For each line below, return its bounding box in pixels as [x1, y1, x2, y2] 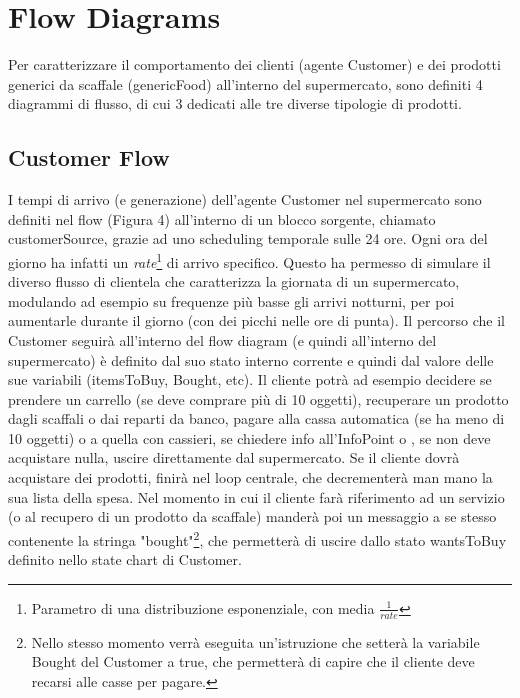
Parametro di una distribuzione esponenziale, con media [31, 597, 375, 618]
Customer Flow [8, 142, 170, 173]
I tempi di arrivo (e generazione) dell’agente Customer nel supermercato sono [8, 189, 482, 210]
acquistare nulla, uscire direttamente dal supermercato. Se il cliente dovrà [8, 447, 460, 468]
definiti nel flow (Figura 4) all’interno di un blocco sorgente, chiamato [8, 208, 436, 229]
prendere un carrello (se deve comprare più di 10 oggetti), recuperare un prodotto [8, 388, 509, 409]
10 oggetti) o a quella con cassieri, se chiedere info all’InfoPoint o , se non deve [8, 427, 491, 448]
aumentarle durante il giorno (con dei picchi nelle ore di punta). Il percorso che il [8, 310, 505, 331]
